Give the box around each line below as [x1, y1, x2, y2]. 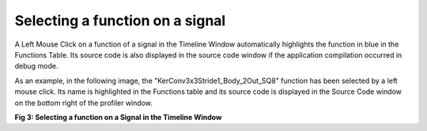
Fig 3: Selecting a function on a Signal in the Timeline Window [14, 112, 222, 122]
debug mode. [14, 62, 59, 71]
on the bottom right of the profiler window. [14, 98, 153, 107]
